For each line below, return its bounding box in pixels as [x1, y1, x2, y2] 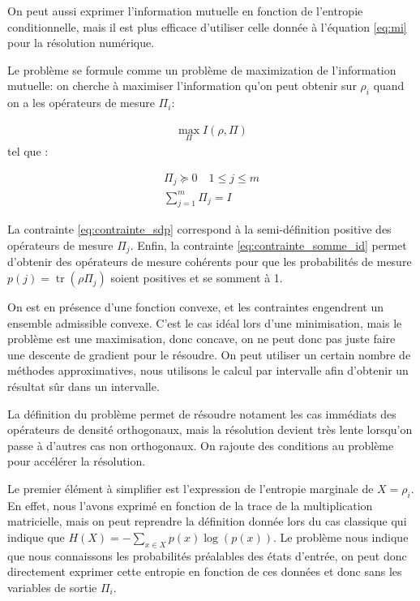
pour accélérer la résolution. [7, 453, 146, 470]
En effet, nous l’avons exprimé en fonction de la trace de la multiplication [7, 496, 373, 513]
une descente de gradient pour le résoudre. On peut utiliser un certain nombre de [7, 346, 411, 363]
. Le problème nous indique [272, 528, 409, 545]
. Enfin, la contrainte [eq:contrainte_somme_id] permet [130, 237, 407, 254]
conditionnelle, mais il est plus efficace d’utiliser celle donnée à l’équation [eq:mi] [7, 18, 407, 35]
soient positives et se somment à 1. [110, 269, 283, 286]
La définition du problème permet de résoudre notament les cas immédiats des [7, 405, 396, 422]
